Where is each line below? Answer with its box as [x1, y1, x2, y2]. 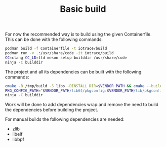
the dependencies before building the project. [5, 107, 99, 113]
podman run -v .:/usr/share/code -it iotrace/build [5, 51, 114, 56]
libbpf [12, 137, 25, 143]
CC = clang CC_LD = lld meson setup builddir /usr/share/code [5, 55, 127, 60]
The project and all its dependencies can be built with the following [5, 69, 142, 74]
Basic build [60, 3, 106, 15]
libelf [12, 131, 23, 137]
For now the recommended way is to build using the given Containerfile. [5, 31, 152, 37]
